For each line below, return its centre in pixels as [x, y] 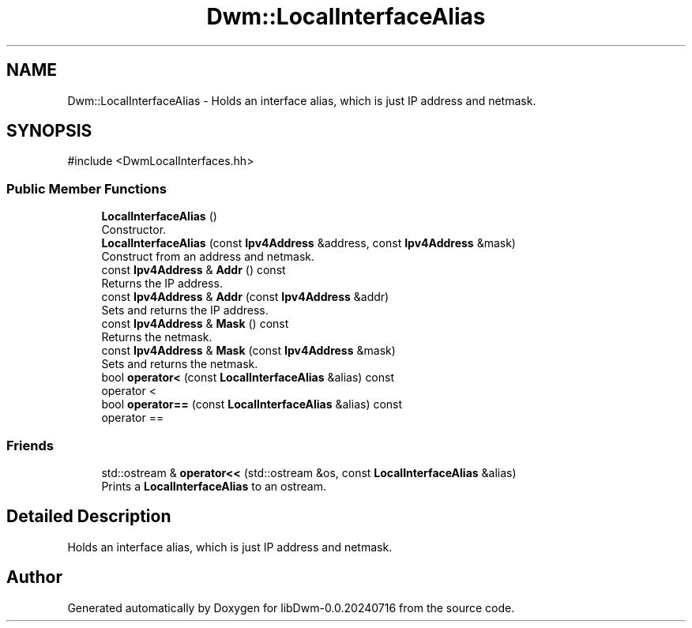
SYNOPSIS [49, 131]
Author [34, 577]
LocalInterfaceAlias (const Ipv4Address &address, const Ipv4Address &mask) [308, 243]
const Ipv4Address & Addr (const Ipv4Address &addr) [245, 297]
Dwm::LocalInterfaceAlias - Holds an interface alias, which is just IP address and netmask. [302, 100]
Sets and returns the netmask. [180, 364]
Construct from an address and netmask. [208, 257]
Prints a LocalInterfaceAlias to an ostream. [214, 486]
